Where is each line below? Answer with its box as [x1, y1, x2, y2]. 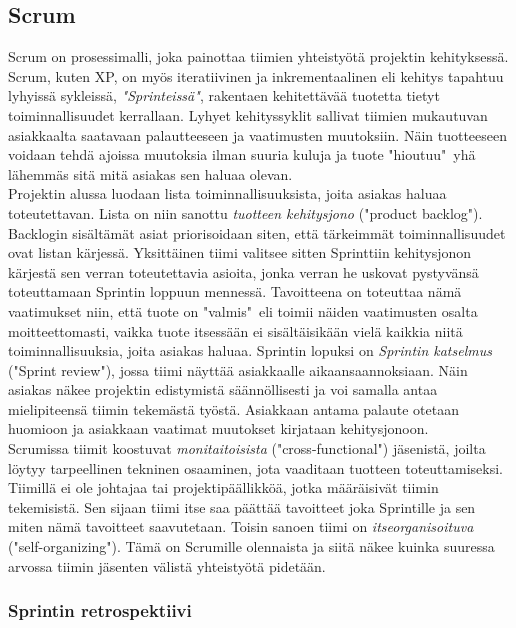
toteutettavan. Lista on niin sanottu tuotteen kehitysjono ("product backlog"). [8, 202, 483, 223]
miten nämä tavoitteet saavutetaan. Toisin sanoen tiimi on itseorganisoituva [8, 516, 474, 537]
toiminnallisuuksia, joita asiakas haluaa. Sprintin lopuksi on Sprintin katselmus [8, 340, 492, 361]
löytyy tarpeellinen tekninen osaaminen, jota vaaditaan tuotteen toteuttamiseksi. [8, 457, 503, 478]
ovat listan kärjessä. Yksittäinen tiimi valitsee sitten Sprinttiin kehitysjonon [8, 242, 472, 263]
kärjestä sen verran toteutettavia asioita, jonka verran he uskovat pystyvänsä [8, 261, 479, 282]
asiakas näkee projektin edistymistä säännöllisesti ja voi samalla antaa [8, 379, 438, 400]
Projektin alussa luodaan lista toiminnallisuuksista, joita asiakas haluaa [8, 183, 447, 204]
